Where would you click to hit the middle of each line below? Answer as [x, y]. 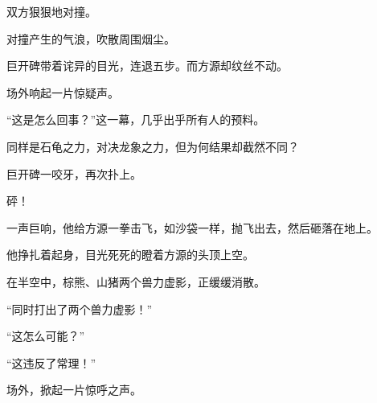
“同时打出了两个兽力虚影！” [80, 308]
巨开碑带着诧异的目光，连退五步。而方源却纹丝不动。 [147, 66]
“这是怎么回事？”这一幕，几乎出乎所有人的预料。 [136, 119]
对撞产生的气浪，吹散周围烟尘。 [91, 38]
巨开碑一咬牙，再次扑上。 [74, 173]
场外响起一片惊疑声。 [63, 92]
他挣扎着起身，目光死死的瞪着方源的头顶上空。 [130, 255]
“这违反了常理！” [51, 362]
